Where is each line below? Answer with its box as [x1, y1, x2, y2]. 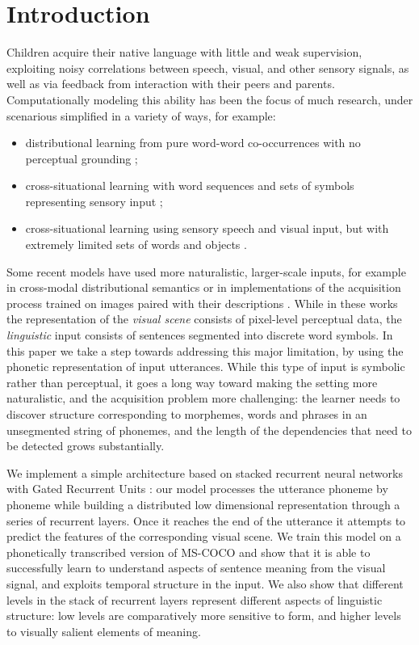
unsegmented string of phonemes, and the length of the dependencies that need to [6, 421, 413, 438]
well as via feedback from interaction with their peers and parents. [6, 75, 335, 92]
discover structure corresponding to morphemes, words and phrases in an [6, 406, 367, 422]
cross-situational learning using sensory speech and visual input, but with [25, 220, 389, 237]
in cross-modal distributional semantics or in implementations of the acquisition [6, 279, 401, 296]
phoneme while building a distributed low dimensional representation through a [6, 495, 400, 512]
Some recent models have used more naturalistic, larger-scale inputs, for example [6, 263, 406, 280]
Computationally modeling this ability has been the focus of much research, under [6, 91, 413, 107]
